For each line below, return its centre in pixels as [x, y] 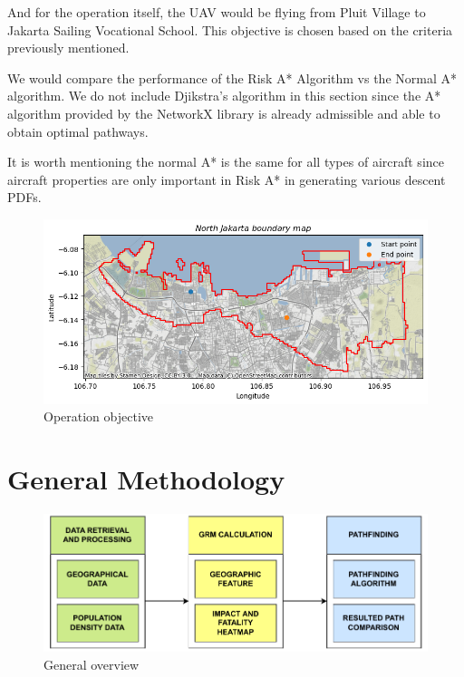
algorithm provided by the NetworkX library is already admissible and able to [224, 113]
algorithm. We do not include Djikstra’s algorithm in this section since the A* [224, 96]
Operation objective [99, 416]
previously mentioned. [68, 48]
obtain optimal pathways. [78, 131]
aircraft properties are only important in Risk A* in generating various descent [227, 179]
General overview [92, 664]
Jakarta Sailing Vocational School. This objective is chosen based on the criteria [230, 29]
